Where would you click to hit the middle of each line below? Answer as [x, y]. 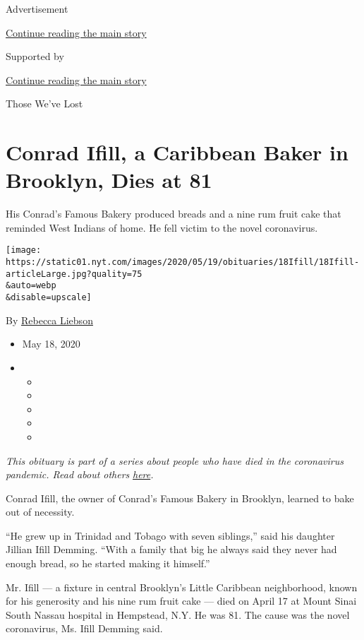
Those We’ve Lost [44, 103]
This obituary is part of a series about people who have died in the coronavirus [175, 460]
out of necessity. [40, 512]
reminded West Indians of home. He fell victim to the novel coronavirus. [162, 227]
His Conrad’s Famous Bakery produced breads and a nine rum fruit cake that [174, 214]
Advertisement [37, 8]
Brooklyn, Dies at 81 [109, 180]
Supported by [35, 56]
